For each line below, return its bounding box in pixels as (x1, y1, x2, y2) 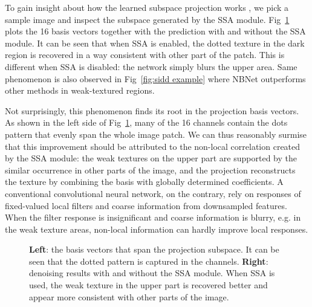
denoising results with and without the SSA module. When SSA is (29, 267, 275, 279)
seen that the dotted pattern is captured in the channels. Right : (29, 254, 268, 267)
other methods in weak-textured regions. (5, 84, 155, 97)
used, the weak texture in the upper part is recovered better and (29, 279, 268, 291)
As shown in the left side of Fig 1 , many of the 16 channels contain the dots (5, 116, 288, 129)
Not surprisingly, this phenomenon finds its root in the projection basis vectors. (5, 104, 299, 117)
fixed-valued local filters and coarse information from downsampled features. (5, 199, 287, 212)
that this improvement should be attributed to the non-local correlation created (5, 140, 301, 152)
